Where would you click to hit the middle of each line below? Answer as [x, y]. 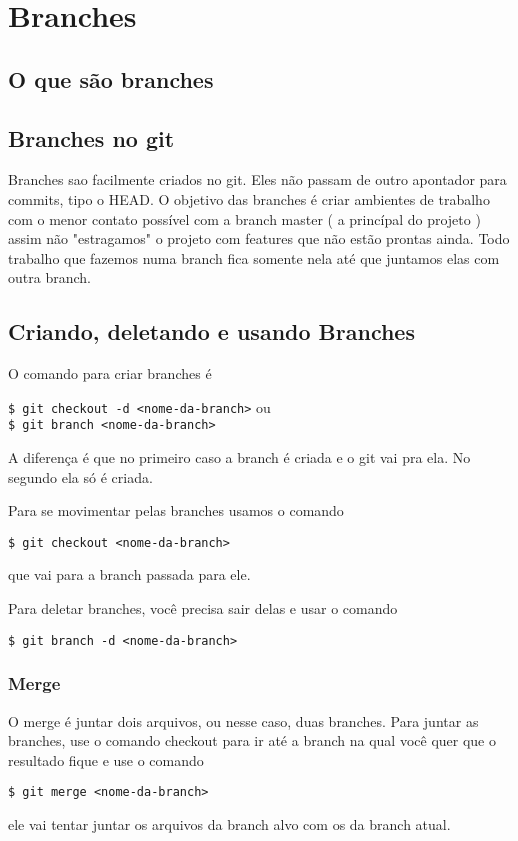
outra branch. [49, 277]
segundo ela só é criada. [80, 476]
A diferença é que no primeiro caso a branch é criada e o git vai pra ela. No [239, 457]
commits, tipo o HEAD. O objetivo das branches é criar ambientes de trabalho [249, 198]
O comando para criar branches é [110, 373]
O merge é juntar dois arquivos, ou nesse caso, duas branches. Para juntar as [243, 720]
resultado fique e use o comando [106, 759]
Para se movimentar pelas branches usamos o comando [176, 510]
